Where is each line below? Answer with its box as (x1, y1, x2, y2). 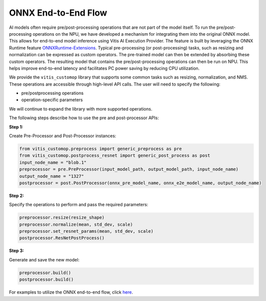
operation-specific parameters (21, 97, 83, 103)
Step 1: (9, 124, 23, 129)
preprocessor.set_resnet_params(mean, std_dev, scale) (19, 229, 154, 234)
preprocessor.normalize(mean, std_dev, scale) (19, 221, 133, 227)
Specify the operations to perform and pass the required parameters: (9, 202, 149, 208)
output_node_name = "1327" (19, 173, 84, 179)
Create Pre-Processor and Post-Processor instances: (9, 133, 116, 139)
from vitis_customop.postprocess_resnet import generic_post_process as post (19, 153, 210, 158)
